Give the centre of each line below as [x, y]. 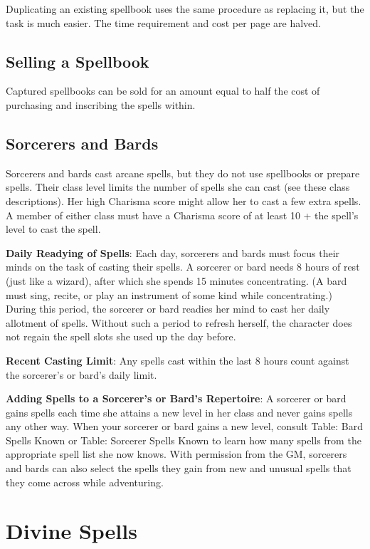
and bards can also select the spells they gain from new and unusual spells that [179, 468]
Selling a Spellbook [78, 61]
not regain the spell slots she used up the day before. [121, 336]
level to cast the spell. [53, 229]
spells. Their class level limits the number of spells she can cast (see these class [178, 187]
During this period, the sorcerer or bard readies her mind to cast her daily [168, 309]
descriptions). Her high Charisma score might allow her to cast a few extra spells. [184, 200]
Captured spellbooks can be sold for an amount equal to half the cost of [163, 91]
